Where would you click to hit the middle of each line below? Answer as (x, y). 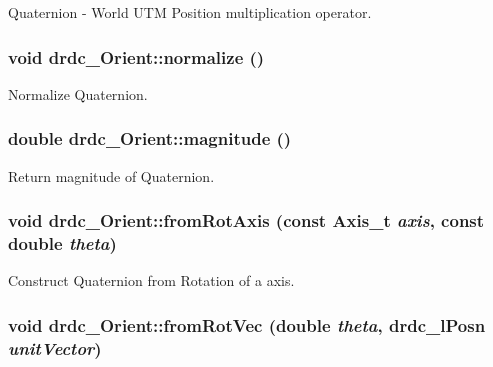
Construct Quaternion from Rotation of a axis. (151, 280)
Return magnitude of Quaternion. (111, 175)
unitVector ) (55, 347)
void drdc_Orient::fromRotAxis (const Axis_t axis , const (246, 220)
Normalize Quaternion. (78, 93)
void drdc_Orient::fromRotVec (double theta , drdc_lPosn (247, 324)
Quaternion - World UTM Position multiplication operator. (190, 12)
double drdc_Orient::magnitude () (150, 138)
